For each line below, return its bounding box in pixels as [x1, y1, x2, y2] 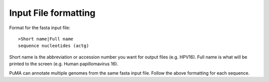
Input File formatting [9, 7, 96, 18]
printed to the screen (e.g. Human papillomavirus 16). [9, 61, 119, 67]
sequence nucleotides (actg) [18, 43, 89, 49]
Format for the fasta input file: [9, 25, 71, 31]
